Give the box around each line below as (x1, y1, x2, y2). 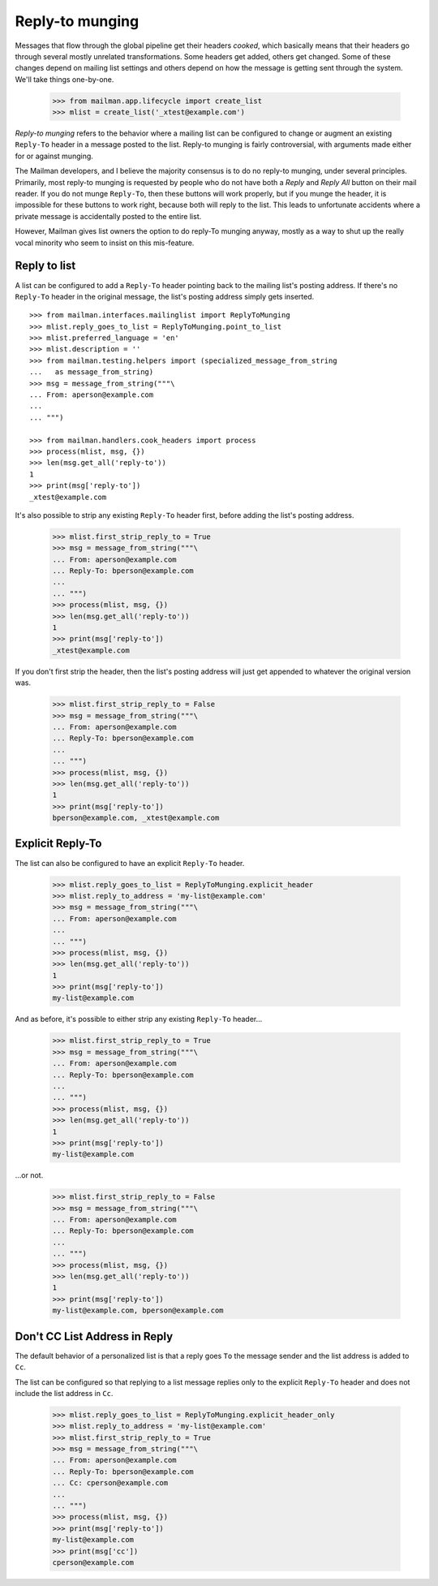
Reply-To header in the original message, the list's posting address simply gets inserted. (15, 291, 315, 301)
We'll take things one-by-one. (15, 74, 114, 84)
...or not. (15, 1170, 44, 1180)
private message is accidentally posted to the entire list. (15, 211, 202, 221)
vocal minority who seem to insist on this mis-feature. (15, 238, 195, 248)
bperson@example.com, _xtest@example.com (52, 813, 220, 823)
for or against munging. (15, 151, 93, 161)
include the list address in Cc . (15, 1388, 114, 1398)
